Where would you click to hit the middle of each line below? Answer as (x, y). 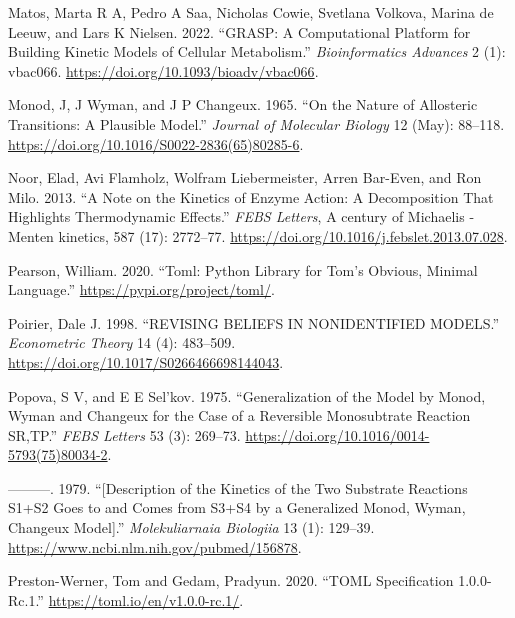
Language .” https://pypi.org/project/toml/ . (141, 289)
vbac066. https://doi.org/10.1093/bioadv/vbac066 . (163, 70)
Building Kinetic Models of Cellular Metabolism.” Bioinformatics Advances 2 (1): (257, 51)
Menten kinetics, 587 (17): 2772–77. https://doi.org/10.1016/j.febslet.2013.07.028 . (258, 235)
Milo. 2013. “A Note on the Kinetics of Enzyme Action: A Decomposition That (251, 196)
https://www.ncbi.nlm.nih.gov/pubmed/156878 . (155, 546)
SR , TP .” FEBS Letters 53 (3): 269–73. (124, 434)
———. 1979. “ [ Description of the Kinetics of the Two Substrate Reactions (238, 487)
